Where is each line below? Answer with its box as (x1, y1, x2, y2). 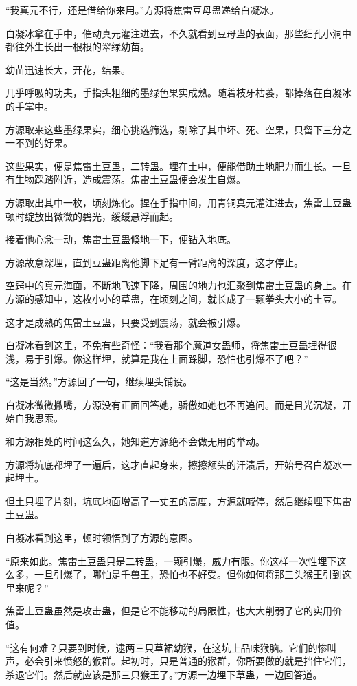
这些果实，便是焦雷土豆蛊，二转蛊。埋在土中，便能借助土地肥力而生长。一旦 (5, 158, 352, 173)
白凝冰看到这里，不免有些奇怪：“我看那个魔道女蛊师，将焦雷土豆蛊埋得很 (5, 338, 337, 352)
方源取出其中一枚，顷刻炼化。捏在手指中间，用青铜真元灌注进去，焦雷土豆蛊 (5, 195, 352, 209)
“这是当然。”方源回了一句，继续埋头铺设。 (5, 374, 193, 389)
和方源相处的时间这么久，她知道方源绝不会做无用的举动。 (5, 434, 265, 449)
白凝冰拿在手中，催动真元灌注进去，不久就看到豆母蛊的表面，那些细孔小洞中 (5, 25, 352, 40)
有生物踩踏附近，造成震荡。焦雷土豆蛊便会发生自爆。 (5, 172, 246, 186)
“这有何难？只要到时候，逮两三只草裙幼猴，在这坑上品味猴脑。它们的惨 (5, 640, 327, 654)
